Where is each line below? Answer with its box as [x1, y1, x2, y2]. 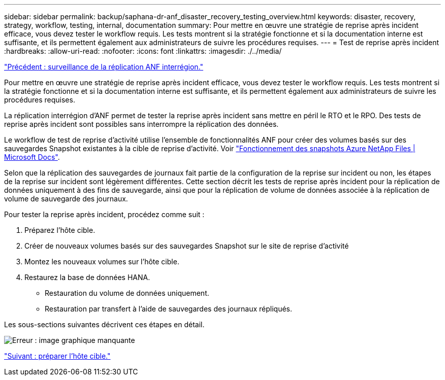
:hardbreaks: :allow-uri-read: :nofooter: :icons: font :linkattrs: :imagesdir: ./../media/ [4, 47, 282, 55]
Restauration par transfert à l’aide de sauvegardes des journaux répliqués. [45, 304, 293, 313]
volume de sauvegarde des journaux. [4, 194, 128, 203]
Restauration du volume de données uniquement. [45, 289, 209, 297]
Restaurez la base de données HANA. [24, 273, 150, 282]
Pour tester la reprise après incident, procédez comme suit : [4, 210, 205, 219]
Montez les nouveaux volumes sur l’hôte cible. [24, 257, 179, 266]
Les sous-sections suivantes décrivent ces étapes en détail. [4, 320, 205, 329]
